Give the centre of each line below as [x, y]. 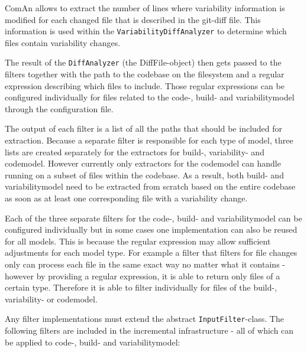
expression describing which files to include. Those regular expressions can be [145, 85]
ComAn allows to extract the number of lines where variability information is [145, 8]
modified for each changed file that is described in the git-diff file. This [133, 19]
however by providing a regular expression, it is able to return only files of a [143, 276]
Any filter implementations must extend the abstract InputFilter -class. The [144, 319]
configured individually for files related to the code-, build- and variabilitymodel [150, 97]
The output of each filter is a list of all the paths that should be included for [144, 128]
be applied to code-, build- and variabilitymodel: [93, 342]
